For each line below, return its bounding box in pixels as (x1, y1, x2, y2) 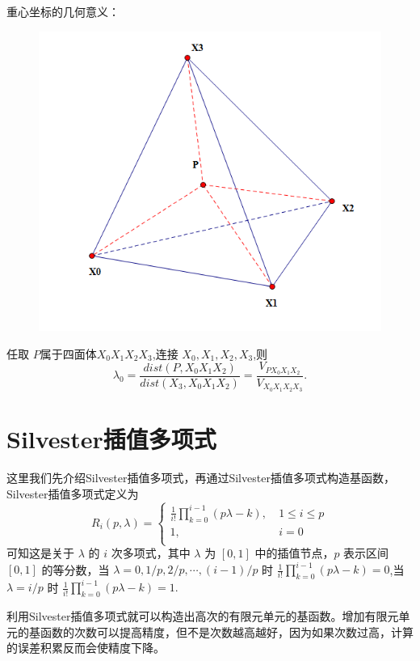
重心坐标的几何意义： (6, 3, 120, 19)
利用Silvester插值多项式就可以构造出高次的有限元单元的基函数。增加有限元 (6, 608, 399, 625)
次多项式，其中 (111, 544, 191, 561)
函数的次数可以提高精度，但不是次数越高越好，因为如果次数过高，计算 (40, 623, 414, 640)
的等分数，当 (41, 561, 110, 578)
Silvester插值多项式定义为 (6, 485, 139, 502)
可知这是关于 (6, 544, 74, 561)
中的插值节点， (254, 544, 334, 561)
